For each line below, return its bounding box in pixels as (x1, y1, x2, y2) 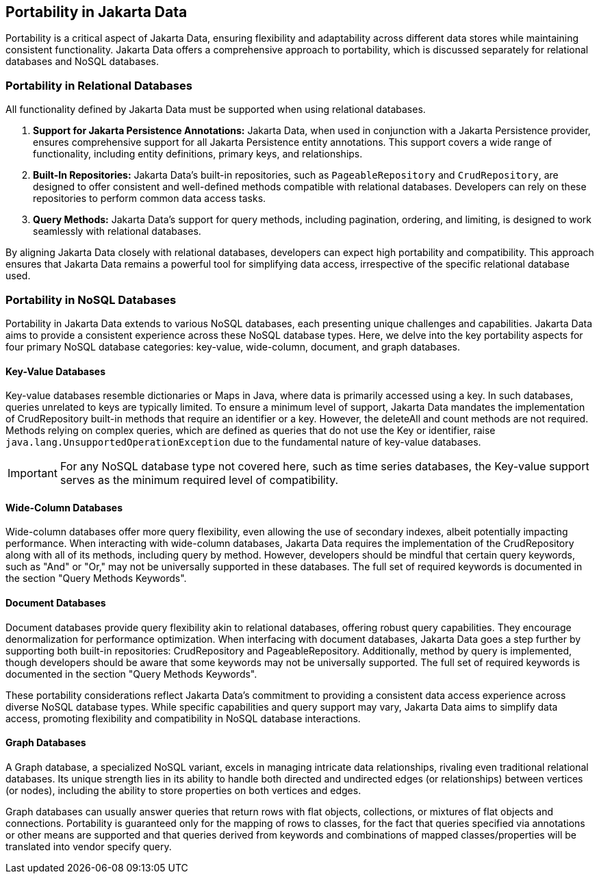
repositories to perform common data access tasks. (33, 192, 266, 205)
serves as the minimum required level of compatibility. (60, 473, 339, 487)
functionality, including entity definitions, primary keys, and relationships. (33, 148, 363, 160)
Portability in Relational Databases (5, 78, 192, 92)
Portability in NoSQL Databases (5, 292, 177, 307)
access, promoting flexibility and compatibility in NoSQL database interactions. (5, 712, 361, 724)
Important (8, 466, 58, 481)
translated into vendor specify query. (5, 840, 172, 852)
